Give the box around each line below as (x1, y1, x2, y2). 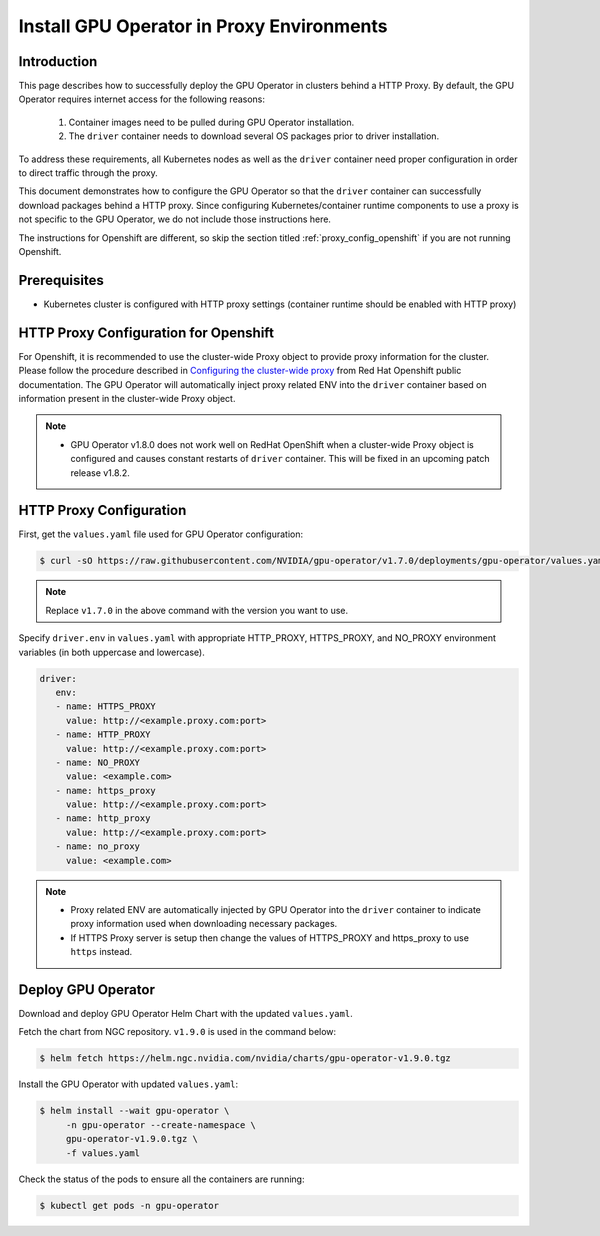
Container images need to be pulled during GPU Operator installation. (68, 116, 355, 128)
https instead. (70, 946, 133, 958)
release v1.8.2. (70, 466, 130, 479)
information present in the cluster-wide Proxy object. (18, 392, 236, 404)
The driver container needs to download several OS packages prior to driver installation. (68, 130, 440, 142)
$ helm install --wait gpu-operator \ (39, 1105, 230, 1117)
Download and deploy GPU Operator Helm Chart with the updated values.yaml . (18, 1008, 354, 1020)
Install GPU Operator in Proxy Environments (18, 15, 388, 37)
